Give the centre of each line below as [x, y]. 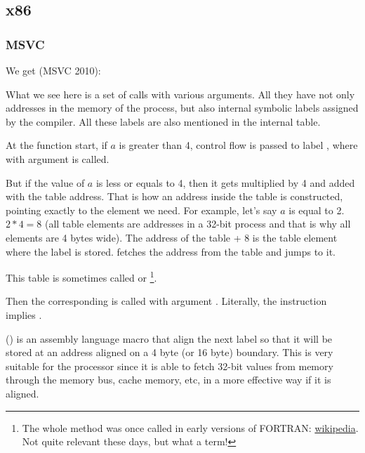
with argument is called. [58, 158]
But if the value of [45, 182]
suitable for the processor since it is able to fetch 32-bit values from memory [170, 366]
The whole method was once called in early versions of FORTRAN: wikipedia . [190, 427]
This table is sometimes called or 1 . [81, 276]
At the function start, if [57, 145]
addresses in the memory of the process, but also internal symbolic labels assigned [182, 108]
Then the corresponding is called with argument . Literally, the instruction [166, 301]
